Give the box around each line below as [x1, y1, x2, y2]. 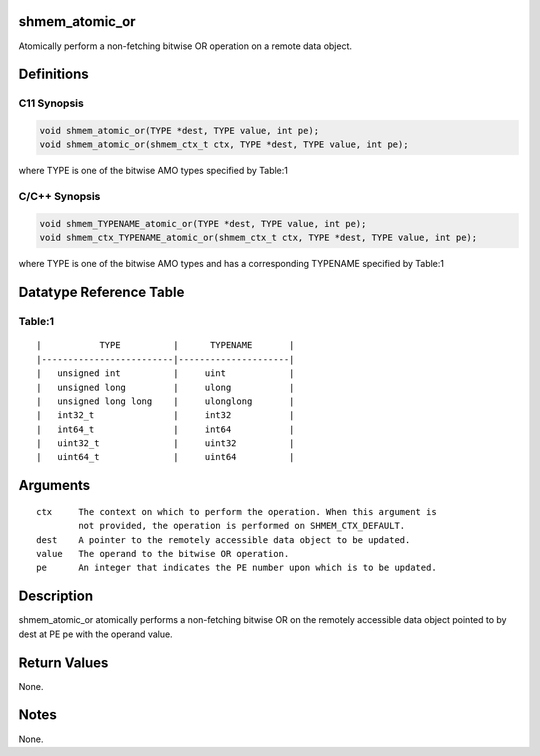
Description [18, 588, 94, 605]
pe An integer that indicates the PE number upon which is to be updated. [36, 562, 437, 574]
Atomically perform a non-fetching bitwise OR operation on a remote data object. [18, 40, 353, 52]
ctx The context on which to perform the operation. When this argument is [36, 506, 437, 517]
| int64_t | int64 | [36, 423, 295, 435]
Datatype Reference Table [18, 284, 185, 301]
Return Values [18, 654, 109, 671]
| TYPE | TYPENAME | [36, 340, 295, 351]
